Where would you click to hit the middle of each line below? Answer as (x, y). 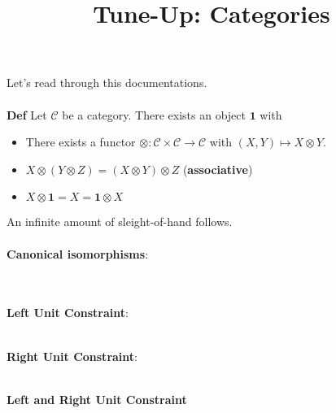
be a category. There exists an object (154, 114)
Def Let (27, 114)
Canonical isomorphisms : (78, 253)
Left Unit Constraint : (68, 313)
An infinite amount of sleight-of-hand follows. (120, 222)
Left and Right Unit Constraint (97, 399)
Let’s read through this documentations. (107, 83)
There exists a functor (81, 142)
